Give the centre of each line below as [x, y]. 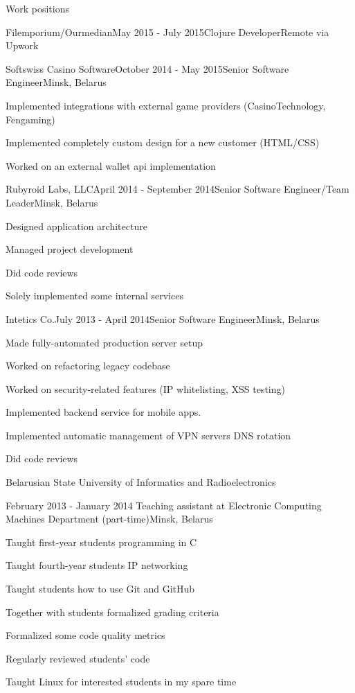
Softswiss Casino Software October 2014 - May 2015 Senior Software [147, 68]
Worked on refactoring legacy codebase [88, 366]
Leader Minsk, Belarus [52, 202]
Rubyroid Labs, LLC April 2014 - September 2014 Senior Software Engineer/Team [177, 189]
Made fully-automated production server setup [104, 342]
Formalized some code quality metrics [85, 635]
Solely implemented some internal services [94, 296]
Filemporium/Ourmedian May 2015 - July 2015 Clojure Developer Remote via [167, 32]
